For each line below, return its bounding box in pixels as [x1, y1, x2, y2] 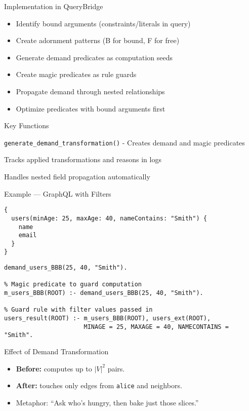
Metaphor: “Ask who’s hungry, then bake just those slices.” [16, 397, 199, 407]
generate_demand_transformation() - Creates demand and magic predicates [4, 137, 245, 147]
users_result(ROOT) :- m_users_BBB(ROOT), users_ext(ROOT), [4, 315, 211, 322]
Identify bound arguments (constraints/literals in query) [16, 18, 191, 28]
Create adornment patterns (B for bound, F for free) [16, 35, 180, 46]
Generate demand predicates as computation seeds [16, 52, 173, 62]
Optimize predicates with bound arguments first [16, 103, 165, 114]
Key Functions [4, 120, 49, 131]
